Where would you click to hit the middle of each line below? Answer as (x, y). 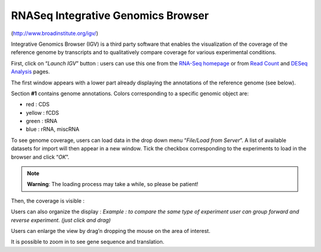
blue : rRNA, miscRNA (53, 129)
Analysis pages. (30, 72)
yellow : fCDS (43, 112)
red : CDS (38, 105)
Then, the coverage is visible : (48, 201)
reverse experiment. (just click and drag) (61, 220)
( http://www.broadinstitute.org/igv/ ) (54, 33)
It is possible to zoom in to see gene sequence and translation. (88, 242)
